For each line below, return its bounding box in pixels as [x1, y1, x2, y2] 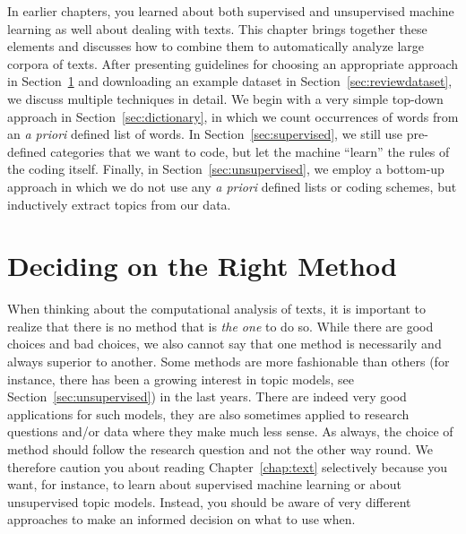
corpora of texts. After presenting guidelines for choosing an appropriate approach [7, 54, 459, 73]
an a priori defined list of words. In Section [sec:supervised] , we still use [7, 125, 403, 143]
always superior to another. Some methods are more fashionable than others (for [7, 352, 450, 371]
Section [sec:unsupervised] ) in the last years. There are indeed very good [7, 387, 407, 406]
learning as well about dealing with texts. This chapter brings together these [7, 19, 427, 38]
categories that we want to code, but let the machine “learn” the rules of [50, 142, 450, 160]
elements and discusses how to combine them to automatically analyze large [7, 37, 425, 56]
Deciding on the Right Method [7, 247, 397, 284]
